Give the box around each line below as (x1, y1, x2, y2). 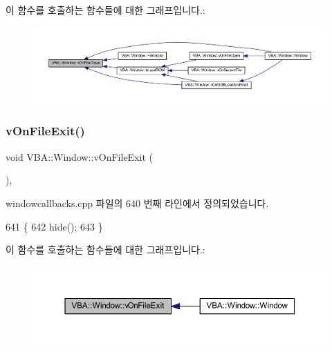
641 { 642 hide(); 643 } (6, 219, 103, 233)
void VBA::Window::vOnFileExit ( (6, 149, 153, 164)
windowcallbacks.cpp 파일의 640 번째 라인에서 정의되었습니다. (6, 195, 269, 210)
